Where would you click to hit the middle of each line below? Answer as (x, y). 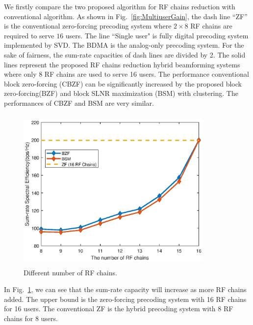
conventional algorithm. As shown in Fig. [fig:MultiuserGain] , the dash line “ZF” (126, 16)
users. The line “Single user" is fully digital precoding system (157, 35)
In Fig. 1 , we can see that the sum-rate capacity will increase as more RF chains (125, 289)
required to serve (29, 35)
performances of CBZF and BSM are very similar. (79, 103)
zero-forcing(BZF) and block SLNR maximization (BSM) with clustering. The (121, 93)
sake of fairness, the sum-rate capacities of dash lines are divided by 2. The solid (125, 54)
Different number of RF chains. (70, 273)
